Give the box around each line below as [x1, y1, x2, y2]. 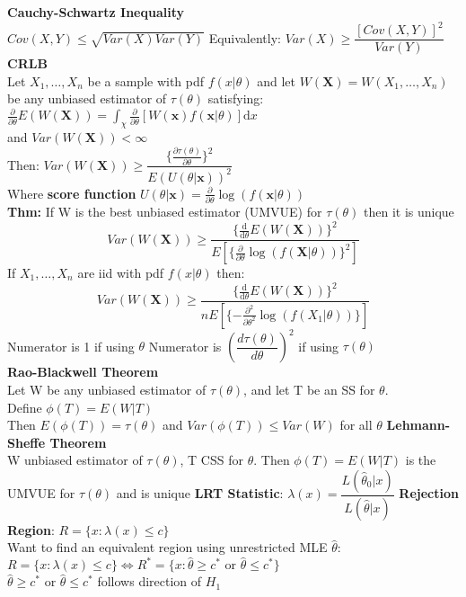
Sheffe [7, 432, 46, 451]
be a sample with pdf [87, 71, 205, 90]
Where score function [7, 183, 136, 202]
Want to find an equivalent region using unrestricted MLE [7, 538, 328, 557]
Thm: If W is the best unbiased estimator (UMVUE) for [7, 202, 322, 221]
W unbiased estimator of [7, 450, 143, 469]
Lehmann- [386, 415, 451, 434]
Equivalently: [208, 28, 281, 47]
